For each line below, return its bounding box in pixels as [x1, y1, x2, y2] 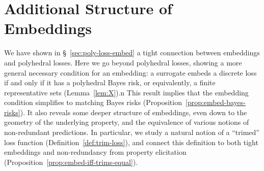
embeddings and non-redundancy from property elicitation [4, 147, 187, 157]
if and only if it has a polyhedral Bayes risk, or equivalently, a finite [4, 77, 216, 88]
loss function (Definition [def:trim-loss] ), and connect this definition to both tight [4, 136, 258, 147]
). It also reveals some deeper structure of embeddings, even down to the [20, 107, 247, 117]
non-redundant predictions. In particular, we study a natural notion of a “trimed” [4, 127, 259, 138]
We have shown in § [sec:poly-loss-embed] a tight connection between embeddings [4, 47, 260, 58]
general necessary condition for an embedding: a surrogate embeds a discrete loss [4, 67, 257, 78]
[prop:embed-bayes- [186, 97, 246, 108]
